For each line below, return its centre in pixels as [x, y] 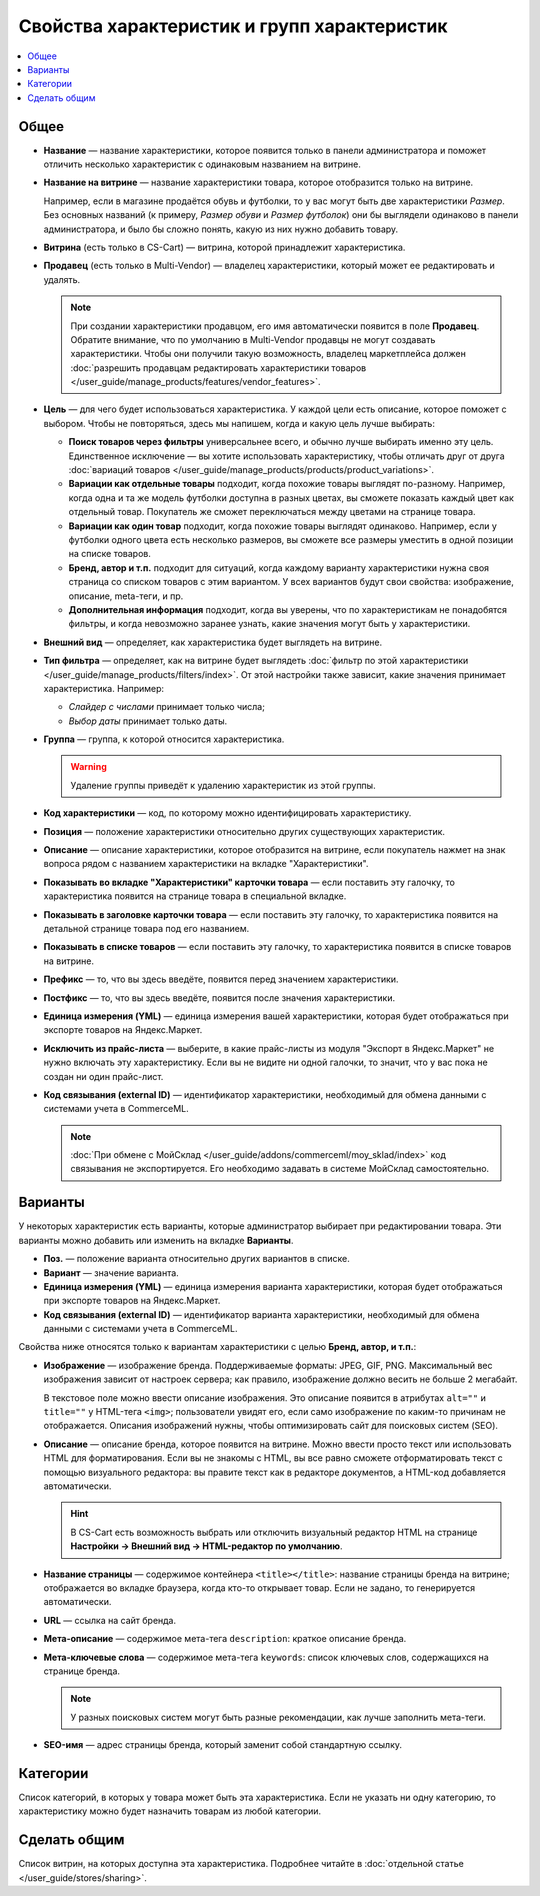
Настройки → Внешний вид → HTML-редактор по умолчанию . [206, 1546]
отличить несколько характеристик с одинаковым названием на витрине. [202, 164]
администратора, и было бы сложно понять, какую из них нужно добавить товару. [221, 229]
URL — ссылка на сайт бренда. [110, 1620]
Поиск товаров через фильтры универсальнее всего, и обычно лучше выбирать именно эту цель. [281, 442]
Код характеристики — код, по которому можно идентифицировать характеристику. [227, 813]
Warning [88, 767]
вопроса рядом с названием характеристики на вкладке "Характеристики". [206, 864]
